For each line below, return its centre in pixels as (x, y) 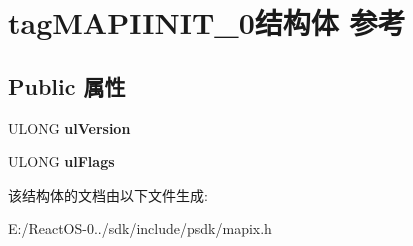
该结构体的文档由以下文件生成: (108, 194)
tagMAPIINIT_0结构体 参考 (207, 22)
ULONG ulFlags (61, 161)
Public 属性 (67, 85)
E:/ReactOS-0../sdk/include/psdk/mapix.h (140, 228)
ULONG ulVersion (69, 127)
